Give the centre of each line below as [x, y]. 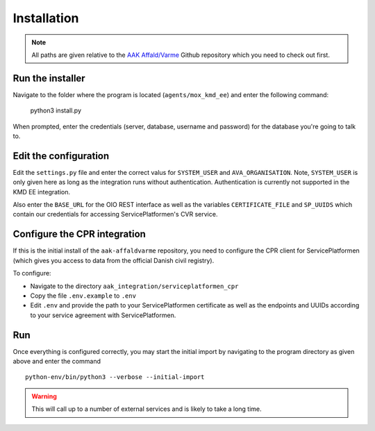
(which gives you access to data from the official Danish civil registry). [114, 260]
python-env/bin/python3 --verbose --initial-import [115, 377]
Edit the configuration [61, 156]
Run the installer [49, 78]
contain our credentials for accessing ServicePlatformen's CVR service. [115, 214]
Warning [44, 396]
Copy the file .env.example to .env [83, 296]
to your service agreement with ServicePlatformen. [103, 315]
